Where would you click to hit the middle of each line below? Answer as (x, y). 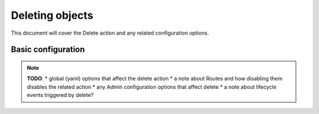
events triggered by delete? (60, 95)
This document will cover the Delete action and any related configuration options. (110, 33)
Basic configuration (48, 50)
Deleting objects (52, 15)
